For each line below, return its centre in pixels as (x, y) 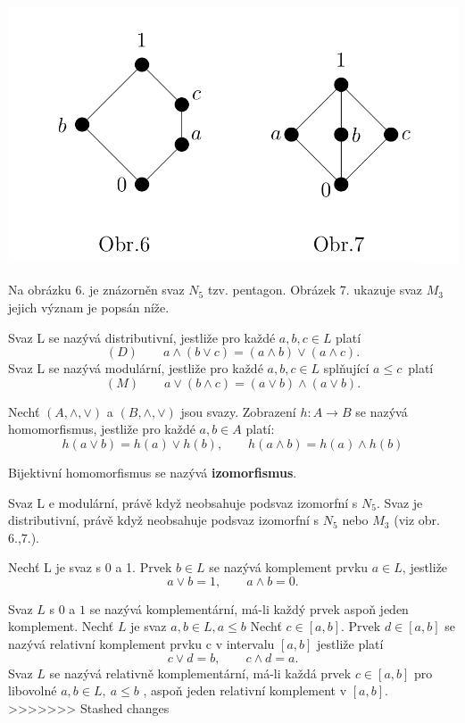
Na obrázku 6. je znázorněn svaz (96, 290)
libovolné (33, 690)
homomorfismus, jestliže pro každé (102, 429)
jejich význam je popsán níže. (89, 307)
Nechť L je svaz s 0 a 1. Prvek (90, 567)
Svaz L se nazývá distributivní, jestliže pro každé (142, 337)
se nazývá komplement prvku (289, 567)
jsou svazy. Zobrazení (238, 411)
